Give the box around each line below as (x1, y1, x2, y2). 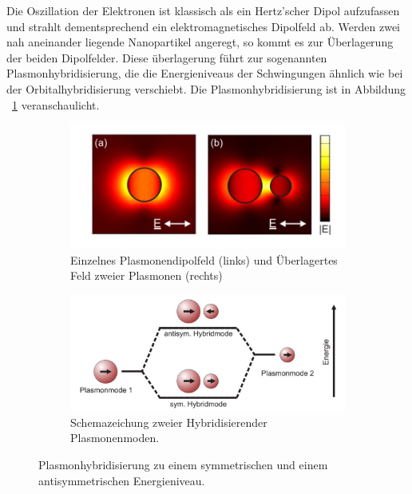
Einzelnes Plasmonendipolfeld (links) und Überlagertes (70, 251, 338, 268)
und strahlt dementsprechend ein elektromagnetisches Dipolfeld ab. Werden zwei (6, 18, 400, 34)
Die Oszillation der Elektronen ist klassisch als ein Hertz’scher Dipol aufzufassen (6, 2, 400, 18)
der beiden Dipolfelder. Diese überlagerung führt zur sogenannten (6, 49, 327, 66)
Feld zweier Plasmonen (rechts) (70, 267, 223, 284)
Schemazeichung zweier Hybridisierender (70, 413, 267, 430)
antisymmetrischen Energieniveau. (38, 472, 205, 488)
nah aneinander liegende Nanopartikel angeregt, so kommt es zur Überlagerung (6, 34, 394, 50)
